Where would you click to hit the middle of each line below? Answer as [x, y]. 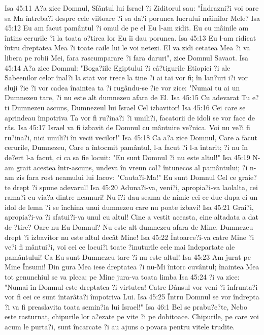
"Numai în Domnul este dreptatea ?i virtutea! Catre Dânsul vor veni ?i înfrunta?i [131, 286]
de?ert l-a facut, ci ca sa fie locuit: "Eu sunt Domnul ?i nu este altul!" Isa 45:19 [127, 157]
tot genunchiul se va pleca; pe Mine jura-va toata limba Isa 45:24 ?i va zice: [122, 277]
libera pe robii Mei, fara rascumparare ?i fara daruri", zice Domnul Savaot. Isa [127, 57]
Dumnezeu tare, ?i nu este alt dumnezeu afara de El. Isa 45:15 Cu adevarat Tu [127, 97]
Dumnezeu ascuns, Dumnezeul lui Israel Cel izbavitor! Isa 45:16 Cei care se [128, 107]
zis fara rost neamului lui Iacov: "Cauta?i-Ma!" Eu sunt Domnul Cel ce [126, 177]
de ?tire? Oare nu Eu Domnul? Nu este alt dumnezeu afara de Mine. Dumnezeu [129, 227]
